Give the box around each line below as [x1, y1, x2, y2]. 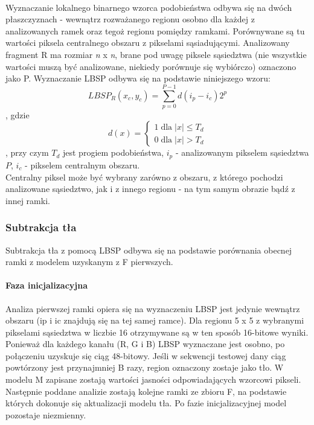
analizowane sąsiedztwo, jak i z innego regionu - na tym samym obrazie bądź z [5, 182, 295, 195]
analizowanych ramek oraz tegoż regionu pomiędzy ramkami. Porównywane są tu [5, 24, 305, 37]
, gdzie [5, 108, 30, 121]
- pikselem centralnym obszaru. [25, 158, 140, 171]
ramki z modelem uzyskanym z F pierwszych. [5, 255, 173, 268]
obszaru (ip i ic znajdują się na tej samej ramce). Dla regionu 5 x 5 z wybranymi [5, 314, 304, 327]
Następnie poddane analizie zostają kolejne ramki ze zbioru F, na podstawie [5, 385, 287, 397]
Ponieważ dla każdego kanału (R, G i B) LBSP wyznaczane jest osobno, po [5, 337, 285, 350]
